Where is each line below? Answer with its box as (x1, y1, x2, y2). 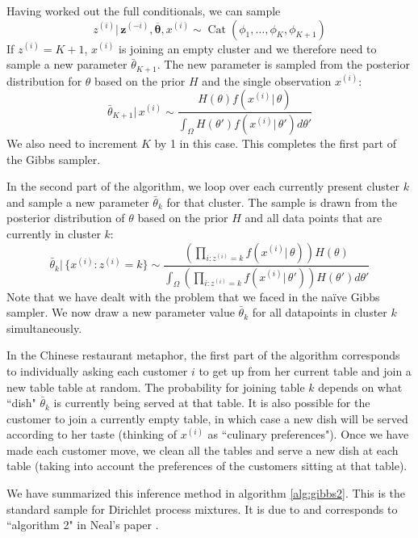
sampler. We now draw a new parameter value (6, 304, 235, 321)
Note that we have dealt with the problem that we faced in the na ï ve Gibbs (6, 288, 380, 305)
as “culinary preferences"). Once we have (207, 426, 409, 443)
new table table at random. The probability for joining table (6, 378, 305, 395)
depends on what (318, 378, 403, 395)
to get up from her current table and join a (199, 362, 412, 379)
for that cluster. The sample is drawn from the (166, 193, 397, 210)
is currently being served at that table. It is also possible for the (53, 394, 370, 411)
